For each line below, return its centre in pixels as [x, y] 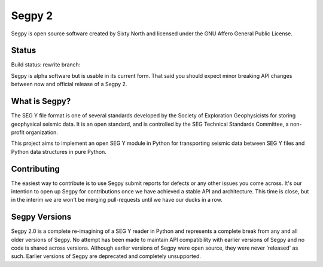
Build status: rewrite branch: [46, 65]
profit [18, 132]
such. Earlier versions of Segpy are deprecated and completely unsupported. [106, 256]
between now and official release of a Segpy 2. [69, 84]
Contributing [35, 169]
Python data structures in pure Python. [59, 151]
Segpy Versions [41, 217]
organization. [42, 132]
